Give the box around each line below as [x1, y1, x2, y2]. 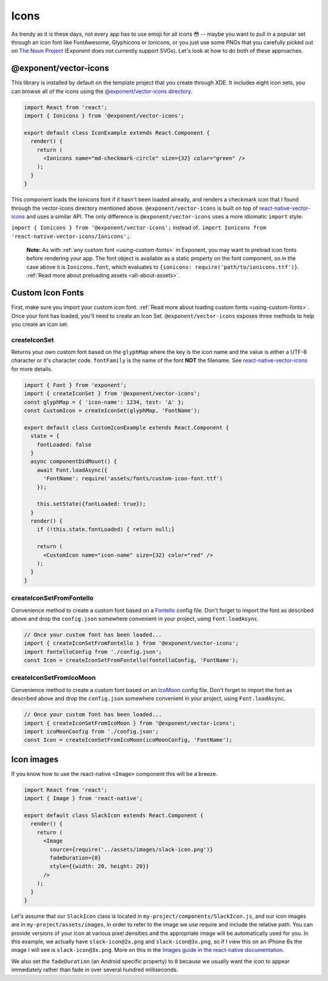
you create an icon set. [11, 321, 69, 328]
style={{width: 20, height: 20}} [49, 863, 149, 870]
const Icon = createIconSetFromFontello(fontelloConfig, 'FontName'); [24, 657, 239, 664]
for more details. [11, 365, 53, 373]
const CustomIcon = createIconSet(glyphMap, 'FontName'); [24, 407, 200, 414]
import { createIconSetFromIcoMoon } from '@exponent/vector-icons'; [24, 719, 236, 727]
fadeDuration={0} [49, 854, 101, 861]
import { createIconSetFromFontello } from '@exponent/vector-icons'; [24, 640, 239, 647]
